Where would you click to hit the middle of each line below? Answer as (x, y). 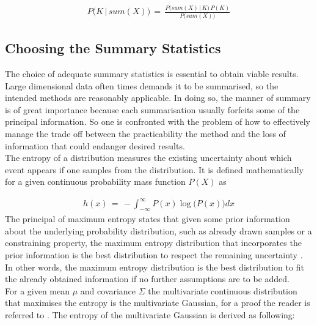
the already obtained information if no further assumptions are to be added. (147, 279)
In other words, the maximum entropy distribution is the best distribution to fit (155, 267)
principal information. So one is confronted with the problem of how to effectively (158, 121)
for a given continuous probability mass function (95, 181)
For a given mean (38, 290)
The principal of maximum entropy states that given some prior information (148, 219)
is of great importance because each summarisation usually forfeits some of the (152, 109)
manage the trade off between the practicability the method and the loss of (145, 133)
